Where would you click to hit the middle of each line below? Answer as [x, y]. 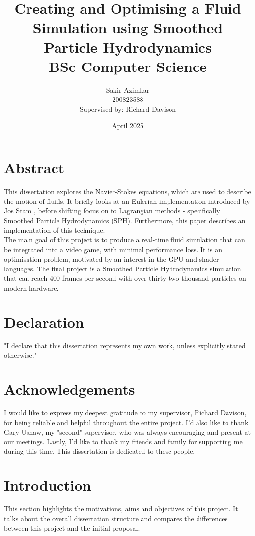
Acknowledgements [70, 389]
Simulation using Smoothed [128, 27]
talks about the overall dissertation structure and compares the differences [116, 518]
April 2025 [128, 125]
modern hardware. [31, 287]
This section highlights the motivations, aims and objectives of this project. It [121, 509]
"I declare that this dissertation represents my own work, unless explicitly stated [125, 345]
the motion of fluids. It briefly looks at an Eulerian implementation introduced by [127, 201]
